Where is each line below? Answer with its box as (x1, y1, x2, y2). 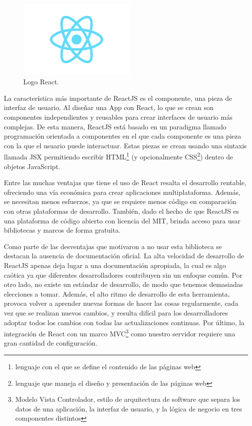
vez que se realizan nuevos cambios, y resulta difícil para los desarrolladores (4, 308, 228, 318)
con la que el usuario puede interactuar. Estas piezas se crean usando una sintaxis (4, 140, 247, 150)
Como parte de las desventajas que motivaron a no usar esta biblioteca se (4, 241, 222, 251)
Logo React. (23, 77, 59, 87)
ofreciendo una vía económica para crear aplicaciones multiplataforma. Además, (4, 187, 241, 197)
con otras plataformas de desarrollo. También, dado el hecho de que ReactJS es (4, 206, 239, 216)
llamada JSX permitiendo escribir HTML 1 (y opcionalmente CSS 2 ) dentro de (4, 150, 233, 162)
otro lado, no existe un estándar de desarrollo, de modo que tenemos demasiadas (4, 279, 243, 289)
